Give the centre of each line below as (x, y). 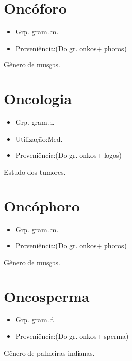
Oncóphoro (42, 205)
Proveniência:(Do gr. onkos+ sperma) (72, 336)
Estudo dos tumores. (35, 171)
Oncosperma (47, 296)
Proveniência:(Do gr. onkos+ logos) (68, 155)
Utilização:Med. (39, 138)
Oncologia (38, 99)
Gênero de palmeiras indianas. (49, 352)
